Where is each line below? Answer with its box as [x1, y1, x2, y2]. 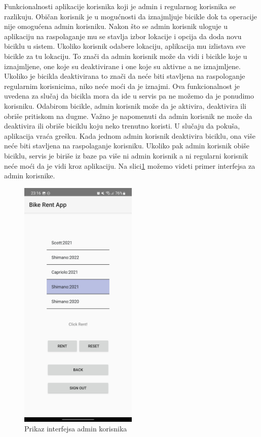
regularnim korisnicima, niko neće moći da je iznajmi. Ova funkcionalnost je [4, 80, 240, 91]
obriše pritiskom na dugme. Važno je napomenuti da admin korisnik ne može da [4, 110, 252, 121]
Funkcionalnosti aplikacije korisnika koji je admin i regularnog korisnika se [4, 1, 236, 11]
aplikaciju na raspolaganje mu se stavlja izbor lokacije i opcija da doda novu [4, 30, 242, 41]
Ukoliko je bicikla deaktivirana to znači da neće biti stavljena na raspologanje [4, 71, 245, 81]
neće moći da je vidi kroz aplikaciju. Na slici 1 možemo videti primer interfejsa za [4, 160, 255, 171]
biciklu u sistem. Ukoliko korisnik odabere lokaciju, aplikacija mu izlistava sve [4, 41, 246, 51]
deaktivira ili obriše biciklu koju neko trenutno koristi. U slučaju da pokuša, [4, 120, 240, 131]
